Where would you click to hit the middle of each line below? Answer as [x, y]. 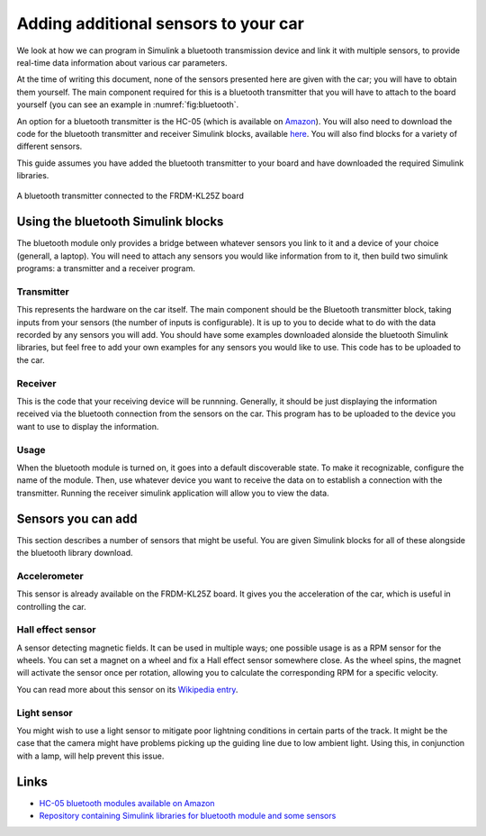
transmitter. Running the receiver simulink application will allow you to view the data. [173, 493]
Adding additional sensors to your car [161, 23]
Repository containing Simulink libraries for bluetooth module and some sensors [188, 816]
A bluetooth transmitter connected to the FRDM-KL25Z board [130, 196]
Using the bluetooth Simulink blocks [120, 222]
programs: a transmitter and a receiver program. [106, 268]
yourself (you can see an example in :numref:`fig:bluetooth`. [128, 104]
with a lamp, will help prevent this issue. [90, 756]
